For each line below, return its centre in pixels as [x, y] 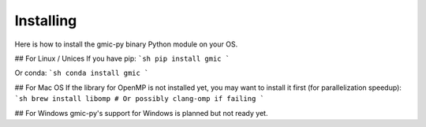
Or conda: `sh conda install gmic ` [82, 73]
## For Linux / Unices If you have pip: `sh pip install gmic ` [122, 58]
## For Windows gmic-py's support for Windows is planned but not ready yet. [141, 113]
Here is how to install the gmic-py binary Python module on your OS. [126, 44]
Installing [46, 21]
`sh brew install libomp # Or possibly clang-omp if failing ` [139, 99]
